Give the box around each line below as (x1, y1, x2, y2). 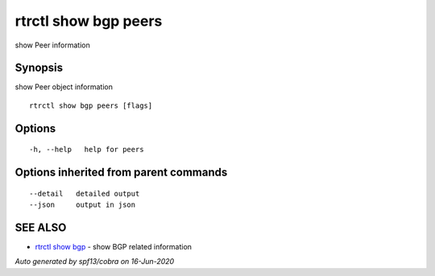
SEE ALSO (14, 220, 67, 234)
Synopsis (14, 61, 64, 75)
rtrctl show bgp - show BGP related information (35, 241, 193, 251)
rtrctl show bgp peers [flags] (29, 101, 153, 110)
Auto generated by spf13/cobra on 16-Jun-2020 (14, 257, 175, 266)
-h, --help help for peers (29, 145, 144, 154)
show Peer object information (14, 82, 113, 92)
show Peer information (14, 40, 90, 50)
